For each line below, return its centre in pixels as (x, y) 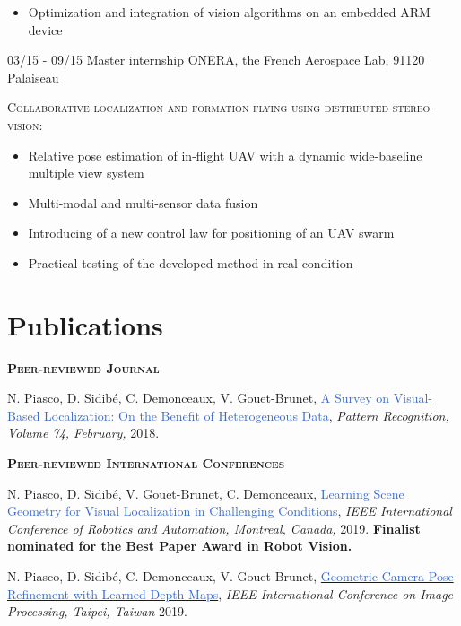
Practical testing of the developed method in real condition (191, 262)
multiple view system (86, 173)
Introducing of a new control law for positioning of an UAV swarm (211, 233)
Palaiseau (33, 77)
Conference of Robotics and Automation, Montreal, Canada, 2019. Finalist (214, 528)
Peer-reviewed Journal (83, 367)
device (45, 29)
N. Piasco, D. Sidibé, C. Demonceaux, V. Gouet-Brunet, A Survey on (199, 398)
